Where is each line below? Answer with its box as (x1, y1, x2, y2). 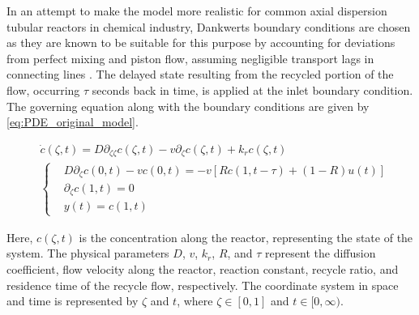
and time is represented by (6, 292, 139, 309)
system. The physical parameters (6, 245, 169, 262)
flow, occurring (6, 81, 80, 98)
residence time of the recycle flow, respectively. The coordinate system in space (6, 276, 399, 293)
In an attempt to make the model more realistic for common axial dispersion (6, 2, 387, 19)
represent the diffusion (265, 245, 376, 262)
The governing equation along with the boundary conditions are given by (6, 97, 370, 114)
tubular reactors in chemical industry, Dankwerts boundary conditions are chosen (6, 18, 411, 35)
